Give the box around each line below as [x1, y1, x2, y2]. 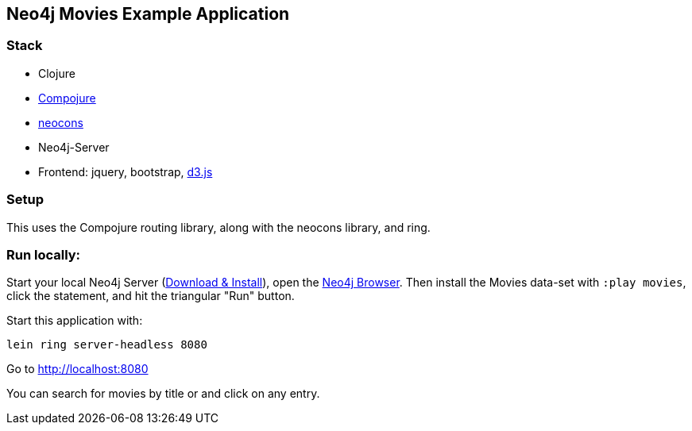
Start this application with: [6, 314, 143, 328]
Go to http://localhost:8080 [6, 362, 149, 376]
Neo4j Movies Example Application [6, 4, 290, 24]
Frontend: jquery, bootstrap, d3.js [38, 164, 213, 179]
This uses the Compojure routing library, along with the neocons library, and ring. [6, 220, 431, 234]
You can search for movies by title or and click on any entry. [6, 387, 320, 401]
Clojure [38, 66, 75, 80]
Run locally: [6, 246, 81, 263]
